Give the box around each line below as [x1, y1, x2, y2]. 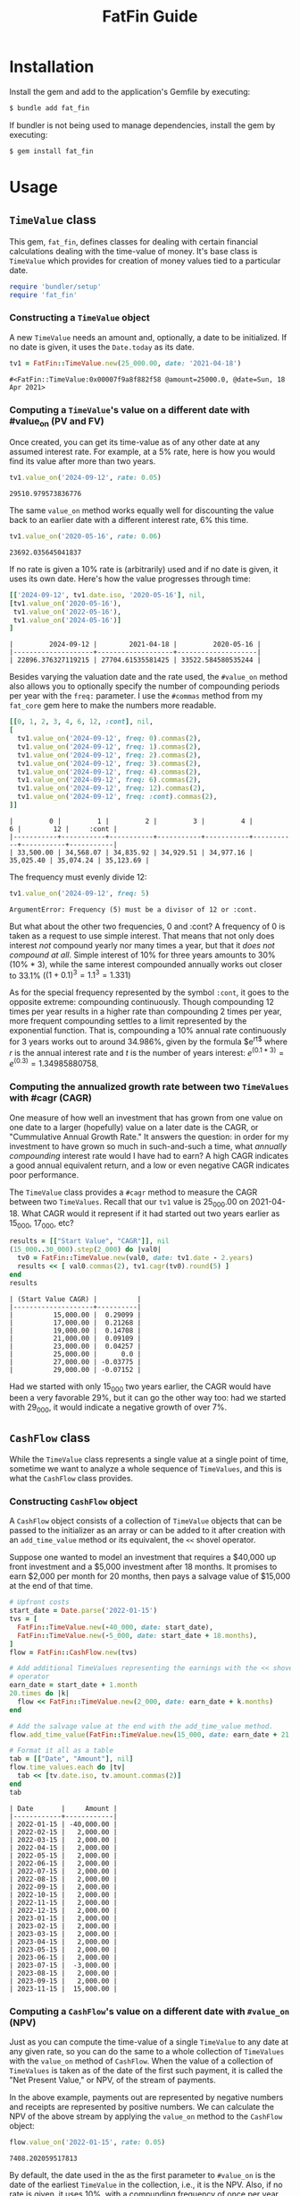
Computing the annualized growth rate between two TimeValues [9, 1081, 289, 1094]
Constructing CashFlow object [9, 1495, 138, 1507]
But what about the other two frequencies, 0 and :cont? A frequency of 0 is [9, 921, 286, 931]
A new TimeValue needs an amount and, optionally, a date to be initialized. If [9, 331, 287, 342]
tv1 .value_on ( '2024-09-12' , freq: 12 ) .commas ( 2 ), [17, 784, 205, 793]
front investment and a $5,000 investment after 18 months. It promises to [9, 1561, 278, 1573]
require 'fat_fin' [9, 290, 78, 299]
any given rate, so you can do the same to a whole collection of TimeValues [9, 2046, 285, 2056]
